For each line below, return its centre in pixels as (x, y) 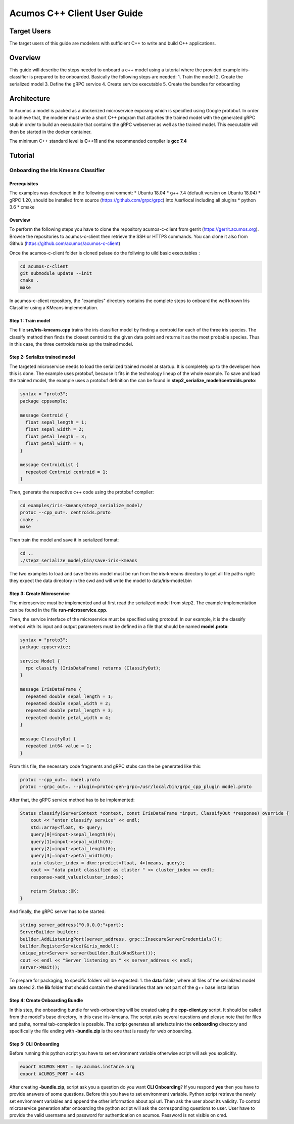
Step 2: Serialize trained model (42, 357)
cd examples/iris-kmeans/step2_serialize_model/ (81, 506)
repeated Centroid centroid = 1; (67, 472)
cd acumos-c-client (44, 266)
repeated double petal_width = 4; (68, 718)
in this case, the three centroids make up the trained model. (71, 344)
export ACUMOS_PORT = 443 (52, 1074)
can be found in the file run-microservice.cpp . (58, 610)
